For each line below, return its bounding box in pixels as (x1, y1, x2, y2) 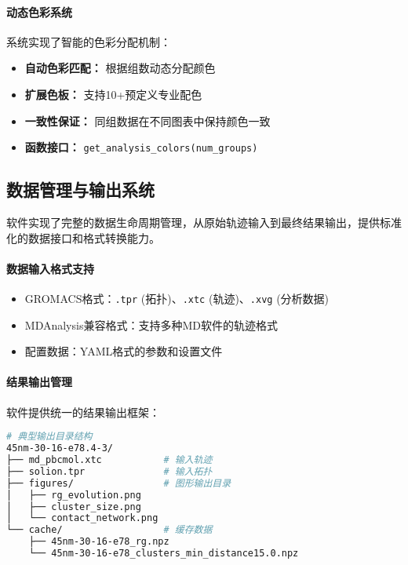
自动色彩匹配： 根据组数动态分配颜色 (24, 60, 216, 76)
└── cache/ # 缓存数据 (6, 524, 213, 536)
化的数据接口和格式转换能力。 (6, 229, 160, 246)
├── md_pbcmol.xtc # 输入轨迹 (6, 454, 213, 465)
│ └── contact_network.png (6, 512, 158, 524)
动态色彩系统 (6, 3, 72, 20)
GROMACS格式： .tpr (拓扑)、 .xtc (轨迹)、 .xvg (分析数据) (24, 290, 330, 307)
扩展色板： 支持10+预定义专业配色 (24, 86, 202, 102)
